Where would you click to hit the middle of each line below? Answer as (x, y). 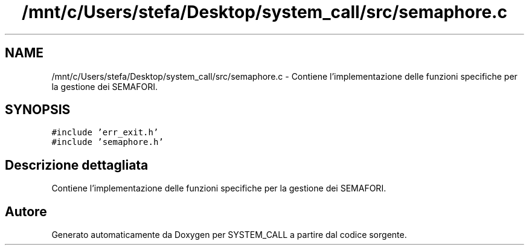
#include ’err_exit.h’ (105, 133)
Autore (26, 211)
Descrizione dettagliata (77, 165)
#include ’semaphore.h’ (107, 142)
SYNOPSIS (38, 110)
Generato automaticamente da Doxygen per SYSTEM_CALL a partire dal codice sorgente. (229, 235)
